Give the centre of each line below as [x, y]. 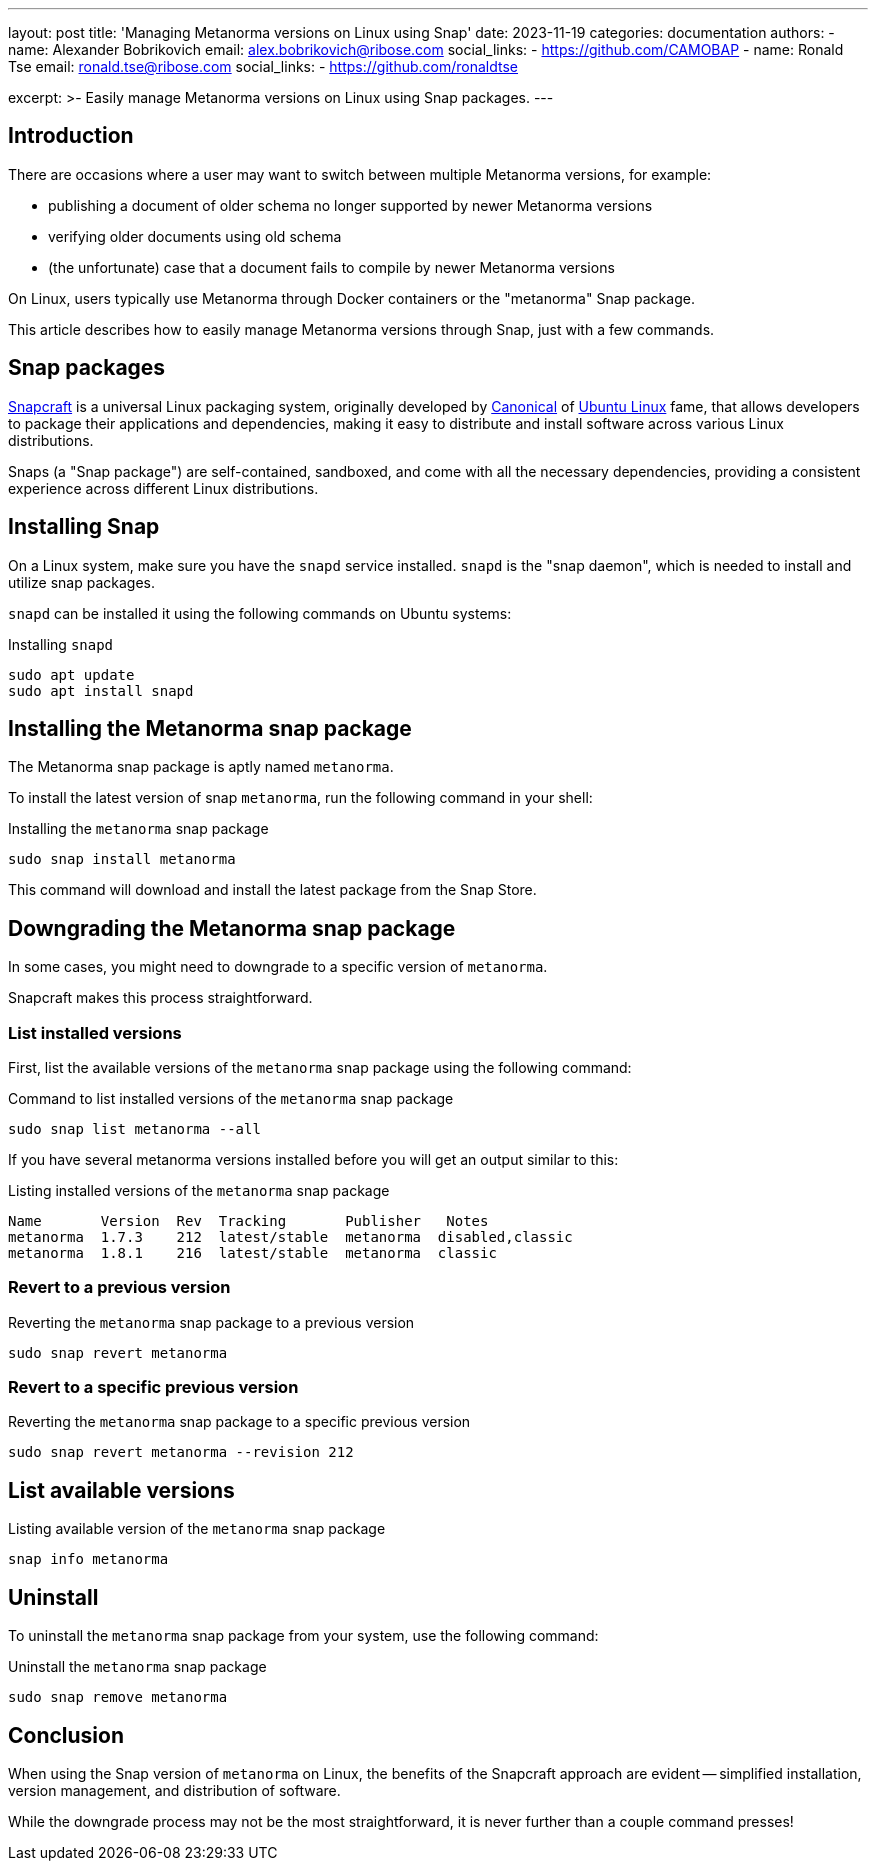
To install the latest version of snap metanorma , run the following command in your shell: [300, 798]
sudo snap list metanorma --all [134, 1128]
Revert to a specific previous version [153, 1387]
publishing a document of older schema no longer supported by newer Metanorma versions [350, 205]
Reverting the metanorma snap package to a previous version [211, 1322]
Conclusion [66, 1735]
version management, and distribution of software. [174, 1790]
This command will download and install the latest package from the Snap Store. [272, 890]
